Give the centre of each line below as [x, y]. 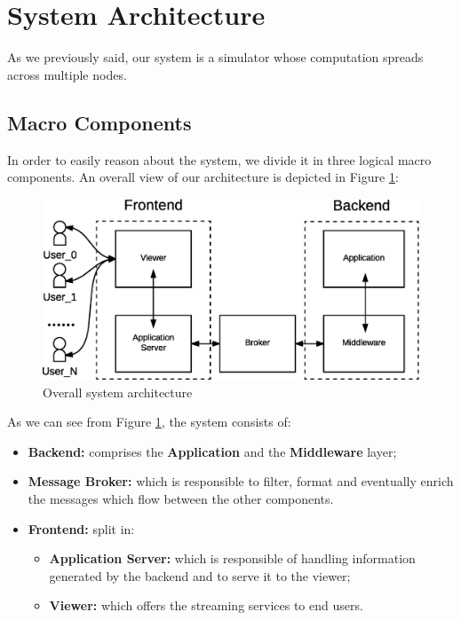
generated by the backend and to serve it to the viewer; [200, 575]
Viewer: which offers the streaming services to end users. [206, 605]
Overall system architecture [118, 392]
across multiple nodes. [67, 74]
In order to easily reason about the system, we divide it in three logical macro [219, 159]
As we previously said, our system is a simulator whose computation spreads [215, 57]
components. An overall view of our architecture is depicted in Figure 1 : [203, 177]
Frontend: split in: [81, 528]
